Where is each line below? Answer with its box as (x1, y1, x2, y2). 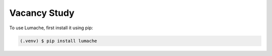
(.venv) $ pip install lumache (20, 38, 98, 44)
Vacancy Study (9, 7, 75, 18)
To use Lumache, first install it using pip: (9, 25, 93, 31)
